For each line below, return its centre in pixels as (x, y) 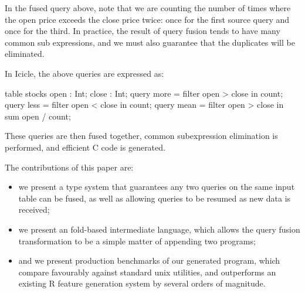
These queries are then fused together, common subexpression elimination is (141, 136)
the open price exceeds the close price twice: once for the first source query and (147, 19)
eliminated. (25, 54)
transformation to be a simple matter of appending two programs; (137, 241)
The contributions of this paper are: (69, 167)
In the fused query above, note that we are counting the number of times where (148, 8)
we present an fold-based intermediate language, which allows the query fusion (159, 229)
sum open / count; (38, 116)
